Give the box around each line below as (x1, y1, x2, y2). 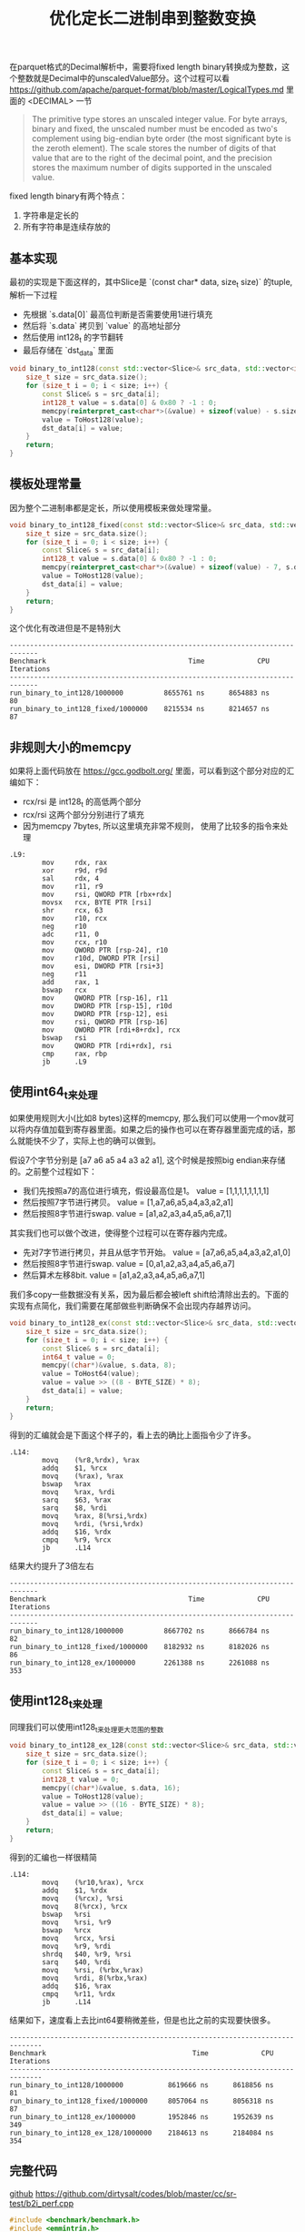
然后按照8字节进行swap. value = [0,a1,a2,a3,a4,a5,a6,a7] (22, 1259, 235, 1269)
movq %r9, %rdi (42, 1942, 112, 1951)
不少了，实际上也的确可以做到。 (40, 1136, 161, 1147)
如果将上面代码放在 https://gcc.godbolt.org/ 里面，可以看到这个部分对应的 (9, 766, 287, 777)
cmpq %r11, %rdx (42, 1989, 116, 1999)
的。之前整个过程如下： (9, 1167, 97, 1177)
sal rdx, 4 (42, 874, 100, 883)
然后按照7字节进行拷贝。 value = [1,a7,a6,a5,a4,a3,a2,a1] (22, 1197, 234, 1208)
